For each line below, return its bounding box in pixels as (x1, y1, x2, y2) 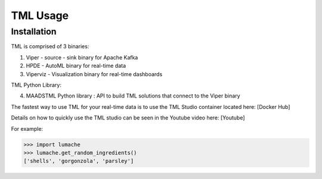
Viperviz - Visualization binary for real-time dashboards (26, 70, 163, 77)
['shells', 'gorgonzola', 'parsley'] (23, 158, 134, 165)
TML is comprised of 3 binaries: (11, 43, 89, 50)
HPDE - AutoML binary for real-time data (26, 62, 126, 70)
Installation (11, 26, 57, 37)
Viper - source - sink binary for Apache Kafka (26, 54, 138, 61)
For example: (11, 125, 44, 132)
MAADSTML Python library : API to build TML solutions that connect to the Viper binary (26, 92, 241, 99)
